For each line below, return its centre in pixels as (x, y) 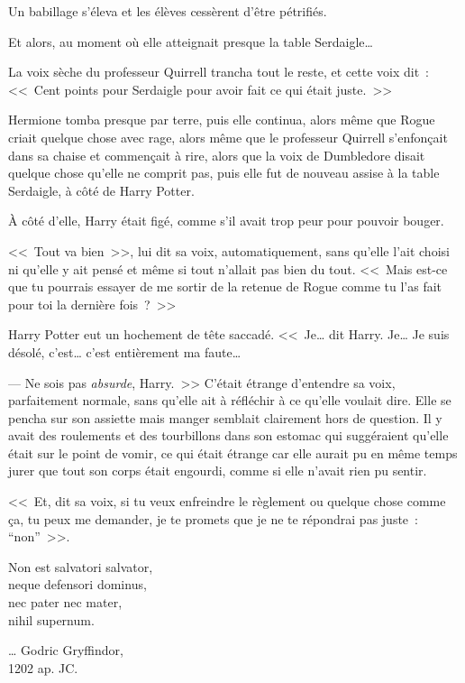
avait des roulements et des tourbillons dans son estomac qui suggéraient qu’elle (228, 435)
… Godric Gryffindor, (66, 650)
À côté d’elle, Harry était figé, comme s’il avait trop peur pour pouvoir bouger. (226, 221)
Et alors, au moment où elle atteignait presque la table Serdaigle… (191, 41)
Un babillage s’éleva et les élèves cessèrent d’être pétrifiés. (168, 11)
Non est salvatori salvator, (81, 566)
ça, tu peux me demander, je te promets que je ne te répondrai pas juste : (213, 518)
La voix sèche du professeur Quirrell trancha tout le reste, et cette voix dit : (219, 72)
